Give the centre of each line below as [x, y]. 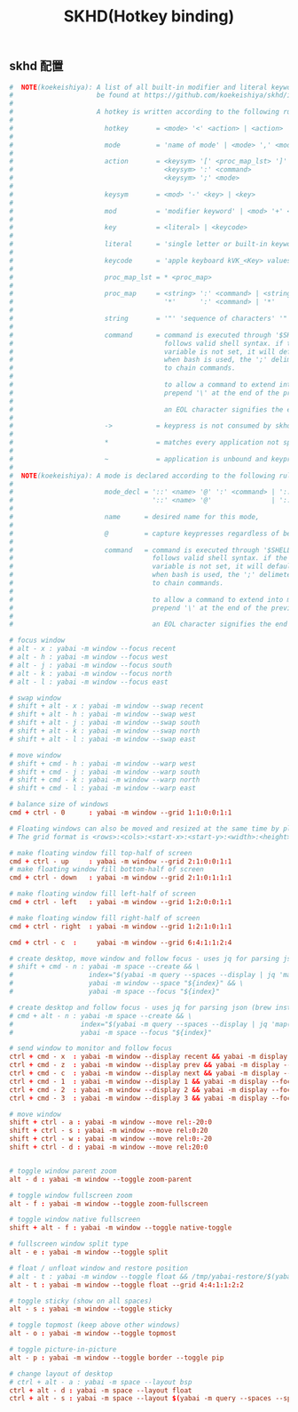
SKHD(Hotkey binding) [149, 16]
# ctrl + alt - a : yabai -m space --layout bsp [101, 1382]
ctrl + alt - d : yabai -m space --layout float [101, 1390]
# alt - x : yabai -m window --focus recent [93, 649]
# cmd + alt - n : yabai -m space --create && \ [101, 1015]
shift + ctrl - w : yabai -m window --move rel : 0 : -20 [111, 1139]
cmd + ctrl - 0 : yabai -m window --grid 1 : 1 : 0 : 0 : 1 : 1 [121, 813]
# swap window [35, 698]
